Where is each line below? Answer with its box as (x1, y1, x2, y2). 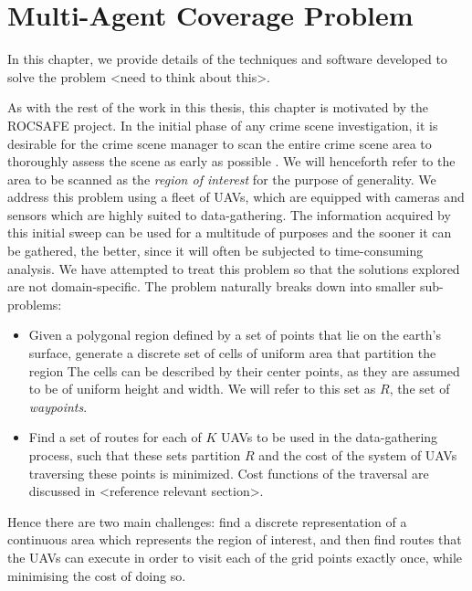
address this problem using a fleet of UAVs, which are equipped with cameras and (7, 187, 465, 206)
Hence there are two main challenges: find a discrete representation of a (7, 512, 407, 531)
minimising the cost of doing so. (7, 565, 186, 585)
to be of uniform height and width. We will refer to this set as (28, 379, 376, 398)
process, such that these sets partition (28, 446, 241, 464)
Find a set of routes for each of (28, 427, 202, 447)
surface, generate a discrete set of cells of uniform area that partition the (28, 343, 436, 363)
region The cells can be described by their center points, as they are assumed (28, 361, 460, 380)
